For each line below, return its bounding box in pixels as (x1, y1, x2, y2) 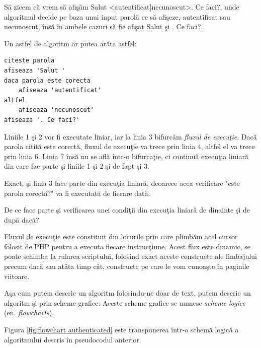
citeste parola (4, 57, 55, 64)
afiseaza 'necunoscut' (18, 106, 94, 114)
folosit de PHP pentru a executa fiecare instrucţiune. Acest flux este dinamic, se (4, 241, 251, 251)
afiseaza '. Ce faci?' (4, 116, 80, 123)
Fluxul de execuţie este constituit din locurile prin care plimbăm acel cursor (4, 231, 238, 242)
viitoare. (4, 270, 30, 281)
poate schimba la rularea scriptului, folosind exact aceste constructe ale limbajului (4, 251, 257, 261)
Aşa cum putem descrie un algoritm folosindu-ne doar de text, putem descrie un (4, 288, 251, 298)
